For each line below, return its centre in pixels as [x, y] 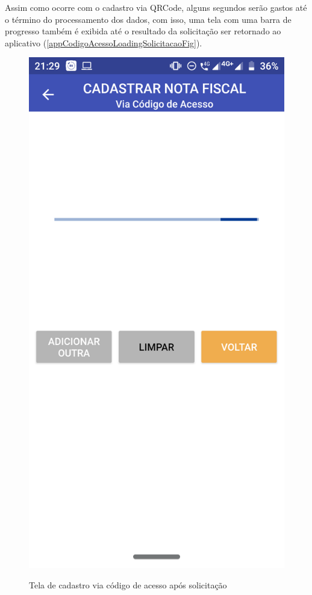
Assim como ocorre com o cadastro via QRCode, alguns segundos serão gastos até [156, 7]
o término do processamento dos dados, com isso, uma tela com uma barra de [148, 19]
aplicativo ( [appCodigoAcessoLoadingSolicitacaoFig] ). [104, 42]
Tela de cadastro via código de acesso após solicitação [128, 584]
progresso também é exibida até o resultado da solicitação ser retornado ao [143, 31]
